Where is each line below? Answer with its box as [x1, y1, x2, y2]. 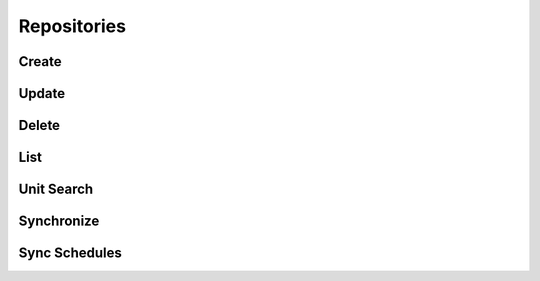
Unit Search [18, 181, 94, 198]
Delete [18, 117, 60, 134]
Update [18, 85, 66, 102]
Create [18, 53, 62, 70]
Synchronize [18, 213, 100, 230]
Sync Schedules [18, 245, 122, 262]
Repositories [18, 15, 127, 37]
